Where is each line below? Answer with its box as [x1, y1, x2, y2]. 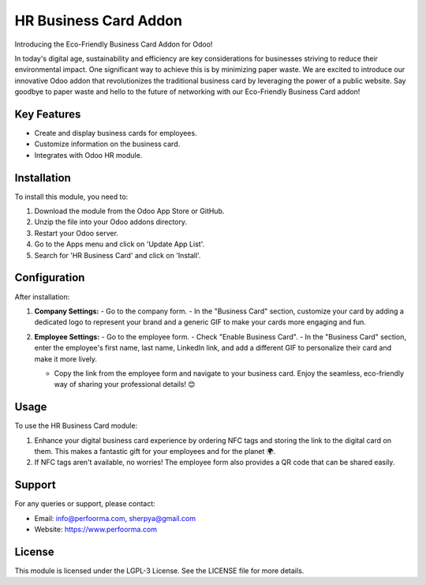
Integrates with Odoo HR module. [34, 150, 143, 159]
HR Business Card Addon [14, 12, 183, 29]
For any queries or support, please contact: [14, 499, 155, 508]
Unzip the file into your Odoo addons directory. [34, 217, 188, 227]
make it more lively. [34, 354, 98, 363]
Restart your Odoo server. [34, 228, 118, 238]
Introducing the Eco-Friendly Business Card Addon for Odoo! [14, 39, 213, 49]
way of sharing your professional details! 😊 [54, 380, 196, 389]
